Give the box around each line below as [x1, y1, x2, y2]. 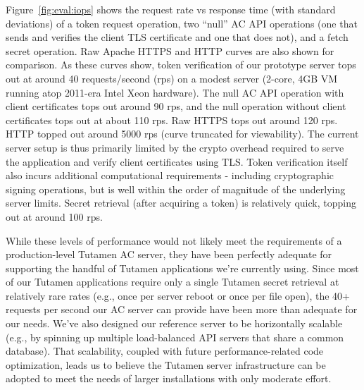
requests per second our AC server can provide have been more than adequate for [6, 302, 358, 317]
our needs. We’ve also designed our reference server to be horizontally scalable [6, 316, 343, 331]
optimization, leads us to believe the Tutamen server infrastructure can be [6, 357, 326, 372]
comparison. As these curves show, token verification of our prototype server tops [6, 57, 356, 72]
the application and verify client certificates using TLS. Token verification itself [6, 154, 348, 169]
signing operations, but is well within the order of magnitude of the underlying [6, 181, 346, 196]
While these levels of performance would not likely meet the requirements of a [6, 233, 342, 248]
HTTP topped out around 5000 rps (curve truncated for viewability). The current [6, 126, 359, 141]
